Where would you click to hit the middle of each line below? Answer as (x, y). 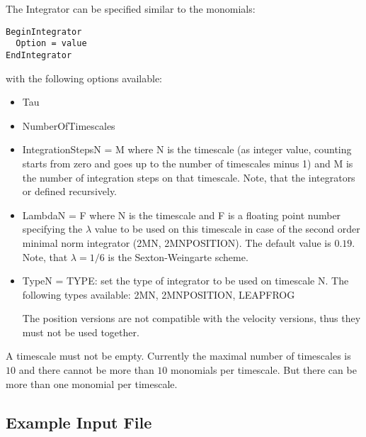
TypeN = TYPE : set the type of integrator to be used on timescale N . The (185, 281)
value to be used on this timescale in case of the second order (227, 229)
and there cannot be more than (86, 370)
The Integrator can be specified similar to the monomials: (131, 9)
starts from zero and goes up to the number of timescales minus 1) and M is (188, 163)
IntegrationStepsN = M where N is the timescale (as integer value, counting (187, 149)
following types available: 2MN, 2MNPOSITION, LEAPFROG (159, 294)
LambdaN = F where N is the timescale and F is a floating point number (182, 215)
